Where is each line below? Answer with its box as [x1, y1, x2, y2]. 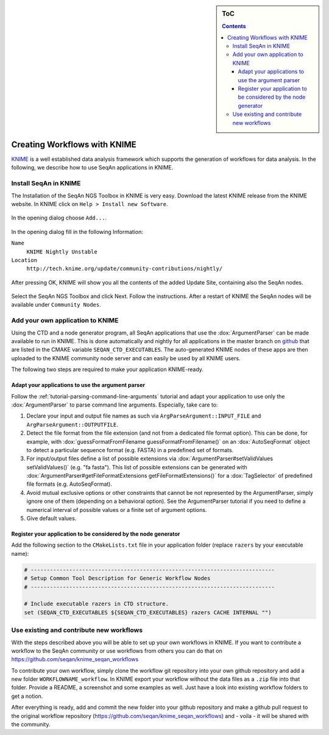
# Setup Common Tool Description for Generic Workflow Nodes [24, 575, 211, 582]
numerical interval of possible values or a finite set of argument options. [26, 506, 207, 513]
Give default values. [26, 515, 77, 522]
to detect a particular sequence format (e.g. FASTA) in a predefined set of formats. [26, 446, 234, 453]
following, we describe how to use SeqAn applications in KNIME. [11, 164, 174, 171]
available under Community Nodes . [11, 301, 101, 308]
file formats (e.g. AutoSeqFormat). [26, 480, 113, 488]
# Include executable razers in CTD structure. [24, 600, 169, 608]
